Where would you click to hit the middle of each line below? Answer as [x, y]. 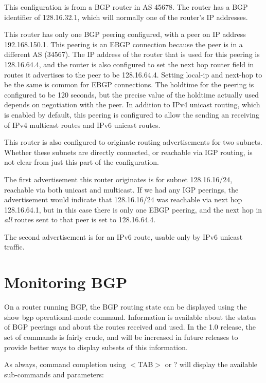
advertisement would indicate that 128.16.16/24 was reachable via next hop [123, 199]
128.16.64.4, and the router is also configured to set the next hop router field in [129, 64]
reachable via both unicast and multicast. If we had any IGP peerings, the [121, 189]
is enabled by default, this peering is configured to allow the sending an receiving [132, 114]
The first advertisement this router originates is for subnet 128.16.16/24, [118, 179]
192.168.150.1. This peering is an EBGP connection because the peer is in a [123, 44]
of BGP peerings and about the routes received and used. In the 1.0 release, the [130, 327]
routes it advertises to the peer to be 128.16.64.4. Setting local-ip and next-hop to [133, 74]
